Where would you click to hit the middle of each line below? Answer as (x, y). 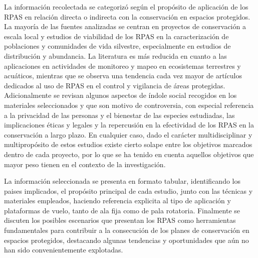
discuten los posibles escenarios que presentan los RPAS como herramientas (120, 220)
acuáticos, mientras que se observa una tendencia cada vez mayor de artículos (123, 76)
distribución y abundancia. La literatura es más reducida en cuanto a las (115, 55)
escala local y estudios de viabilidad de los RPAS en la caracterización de (116, 36)
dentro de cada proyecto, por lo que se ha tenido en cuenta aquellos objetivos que (129, 154)
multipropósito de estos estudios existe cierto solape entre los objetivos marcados (128, 144)
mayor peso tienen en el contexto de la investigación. (85, 164)
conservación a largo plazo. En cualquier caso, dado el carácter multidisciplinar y (128, 134)
